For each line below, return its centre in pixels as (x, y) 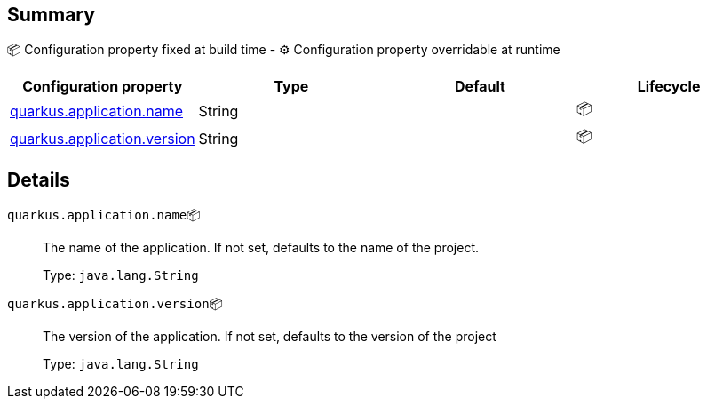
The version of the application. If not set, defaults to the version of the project (270, 337)
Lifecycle (669, 87)
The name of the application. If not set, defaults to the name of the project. (261, 248)
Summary (51, 15)
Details (39, 179)
